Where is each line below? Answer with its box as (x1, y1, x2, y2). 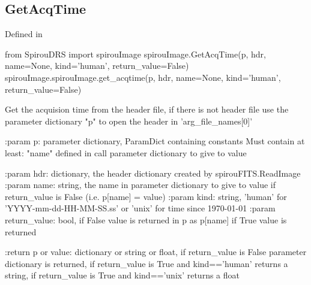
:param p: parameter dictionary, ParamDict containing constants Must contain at (5, 135, 305, 147)
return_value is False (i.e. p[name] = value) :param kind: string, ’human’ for (5, 190, 287, 202)
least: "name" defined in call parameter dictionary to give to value (5, 146, 247, 159)
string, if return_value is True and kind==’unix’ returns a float (5, 269, 240, 281)
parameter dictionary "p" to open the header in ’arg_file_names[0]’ (5, 114, 253, 127)
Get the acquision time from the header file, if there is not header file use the (5, 103, 289, 116)
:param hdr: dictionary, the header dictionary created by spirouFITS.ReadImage (5, 166, 301, 179)
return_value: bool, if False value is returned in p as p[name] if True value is (5, 213, 287, 226)
